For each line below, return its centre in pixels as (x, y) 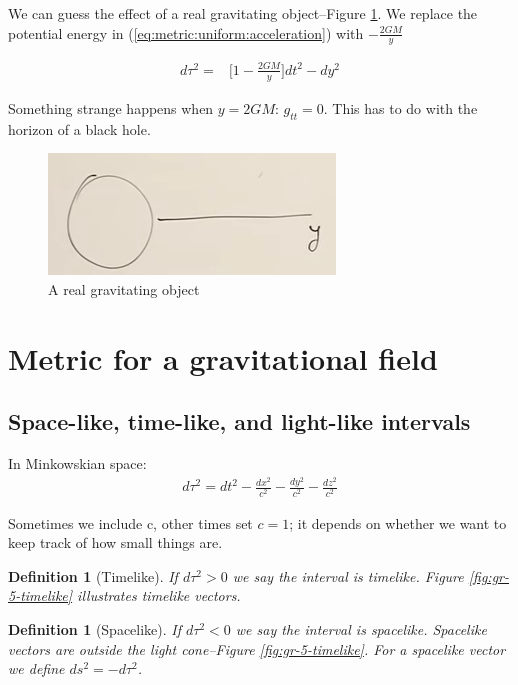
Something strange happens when (111, 107)
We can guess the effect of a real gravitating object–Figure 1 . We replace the (243, 13)
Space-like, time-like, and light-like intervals (239, 421)
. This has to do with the (400, 107)
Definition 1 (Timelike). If (93, 575)
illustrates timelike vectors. (159, 595)
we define (36, 668)
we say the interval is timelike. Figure (348, 575)
